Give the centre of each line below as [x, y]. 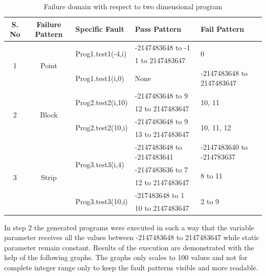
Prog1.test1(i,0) [100, 78]
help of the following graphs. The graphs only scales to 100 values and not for [126, 257]
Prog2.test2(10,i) [102, 127]
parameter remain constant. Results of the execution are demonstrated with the [129, 247]
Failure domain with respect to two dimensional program [133, 6]
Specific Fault [100, 29]
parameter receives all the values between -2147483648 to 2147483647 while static [132, 237]
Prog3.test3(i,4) [100, 164]
